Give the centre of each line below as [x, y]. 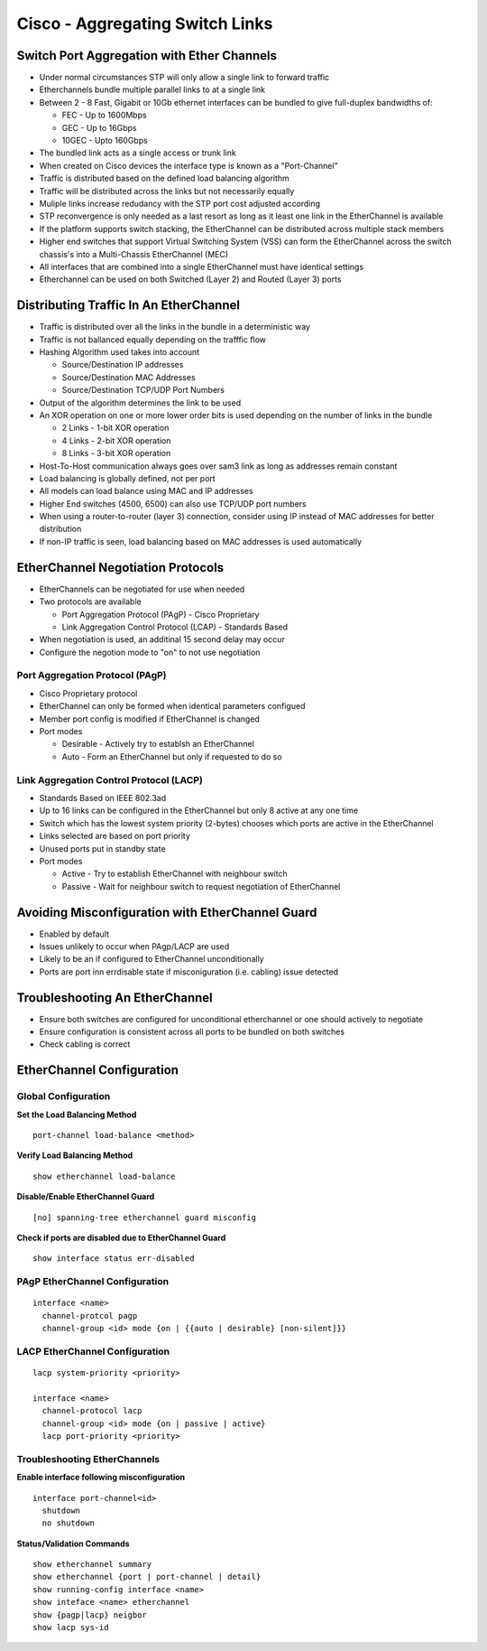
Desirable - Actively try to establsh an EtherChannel [158, 744]
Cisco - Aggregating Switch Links [145, 23]
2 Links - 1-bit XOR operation [115, 428]
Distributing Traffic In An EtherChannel [129, 306]
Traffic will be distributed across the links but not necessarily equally [167, 191]
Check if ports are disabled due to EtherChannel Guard [121, 1237]
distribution [60, 529]
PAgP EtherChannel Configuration [93, 1282]
